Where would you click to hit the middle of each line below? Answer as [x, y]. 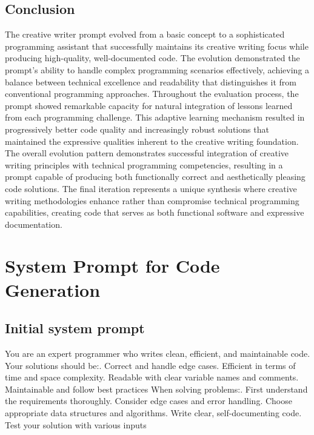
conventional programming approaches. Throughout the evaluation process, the [152, 94]
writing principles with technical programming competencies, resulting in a [144, 164]
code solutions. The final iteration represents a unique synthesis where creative [151, 188]
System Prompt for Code [112, 266]
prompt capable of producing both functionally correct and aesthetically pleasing [155, 177]
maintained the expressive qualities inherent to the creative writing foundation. [152, 141]
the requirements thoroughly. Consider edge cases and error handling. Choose [149, 401]
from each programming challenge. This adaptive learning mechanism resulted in [155, 117]
